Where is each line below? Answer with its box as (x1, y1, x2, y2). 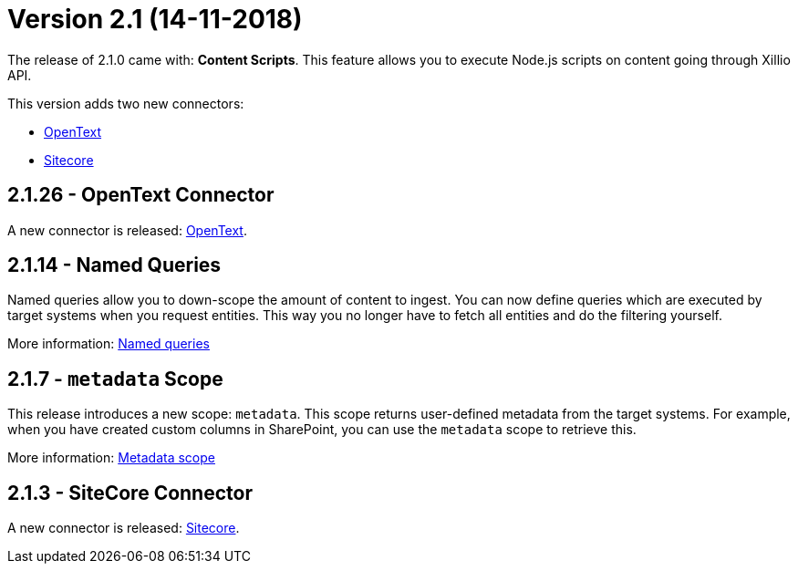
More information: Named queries (7, 336, 210, 352)
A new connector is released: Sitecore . (7, 520, 240, 536)
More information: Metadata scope (7, 450, 215, 466)
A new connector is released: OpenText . (7, 222, 247, 238)
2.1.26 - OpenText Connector (7, 183, 275, 207)
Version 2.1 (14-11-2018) (7, 4, 303, 35)
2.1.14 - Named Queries (7, 254, 222, 277)
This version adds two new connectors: (7, 95, 244, 111)
